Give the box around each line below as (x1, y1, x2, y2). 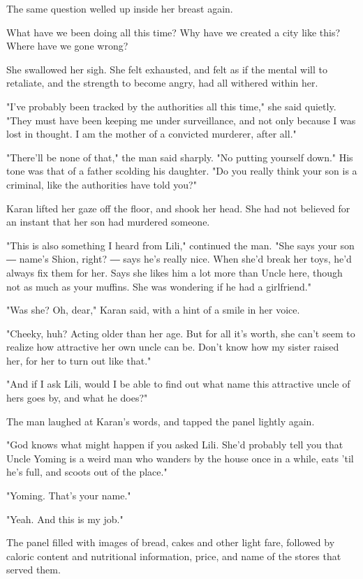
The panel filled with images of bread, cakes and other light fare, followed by (6, 535, 335, 550)
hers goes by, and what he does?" (6, 390, 148, 405)
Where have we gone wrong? (6, 38, 128, 53)
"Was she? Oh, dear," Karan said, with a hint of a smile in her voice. (6, 302, 300, 317)
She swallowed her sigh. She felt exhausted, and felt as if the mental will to (6, 61, 327, 76)
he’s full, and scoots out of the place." (6, 464, 168, 479)
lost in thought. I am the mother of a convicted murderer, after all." (6, 126, 297, 141)
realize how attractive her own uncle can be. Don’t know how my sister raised (6, 339, 339, 354)
